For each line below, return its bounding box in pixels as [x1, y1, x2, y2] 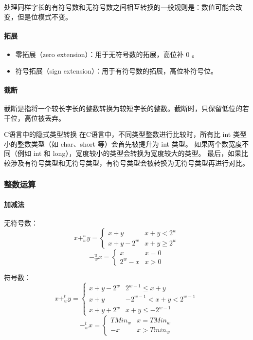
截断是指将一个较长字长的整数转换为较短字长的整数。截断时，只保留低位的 [4, 103, 242, 113]
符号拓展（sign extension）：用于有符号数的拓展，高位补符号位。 [15, 65, 217, 76]
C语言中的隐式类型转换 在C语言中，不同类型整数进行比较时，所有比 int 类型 [4, 129, 247, 139]
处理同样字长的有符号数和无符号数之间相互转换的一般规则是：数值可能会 [4, 2, 235, 12]
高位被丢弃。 [24, 113, 65, 123]
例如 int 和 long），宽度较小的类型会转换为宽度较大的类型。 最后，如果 [17, 148, 242, 158]
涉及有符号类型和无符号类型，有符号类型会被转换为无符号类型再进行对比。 [10, 157, 249, 168]
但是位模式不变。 [17, 11, 72, 21]
